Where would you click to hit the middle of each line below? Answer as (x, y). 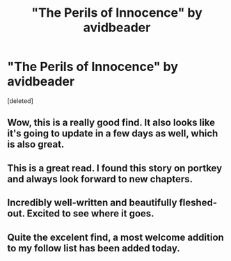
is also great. (36, 144)
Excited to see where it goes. (90, 214)
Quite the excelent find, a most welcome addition (115, 237)
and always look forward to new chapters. (100, 179)
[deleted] (20, 101)
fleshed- (198, 203)
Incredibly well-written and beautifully (92, 203)
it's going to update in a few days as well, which (113, 134)
